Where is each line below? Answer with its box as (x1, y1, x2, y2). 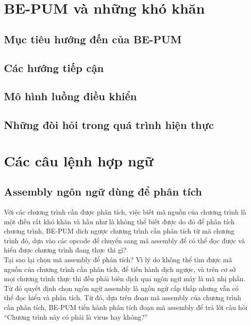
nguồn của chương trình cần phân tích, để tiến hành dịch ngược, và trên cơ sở (4, 264, 236, 274)
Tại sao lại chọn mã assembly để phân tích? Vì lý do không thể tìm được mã (4, 254, 232, 265)
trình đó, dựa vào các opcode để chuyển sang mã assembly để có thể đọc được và (4, 235, 245, 245)
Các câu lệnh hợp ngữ (4, 150, 154, 170)
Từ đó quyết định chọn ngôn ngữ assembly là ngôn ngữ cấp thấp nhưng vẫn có (4, 283, 239, 293)
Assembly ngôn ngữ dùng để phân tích (4, 184, 202, 199)
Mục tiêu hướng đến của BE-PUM (4, 31, 182, 46)
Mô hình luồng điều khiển (4, 89, 137, 104)
